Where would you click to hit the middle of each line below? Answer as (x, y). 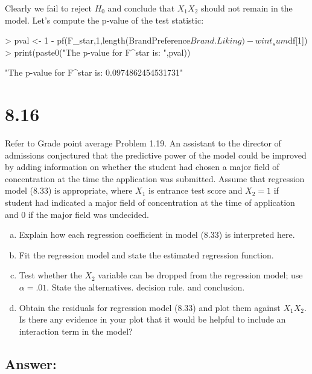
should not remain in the (247, 8)
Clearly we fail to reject (48, 8)
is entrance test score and (195, 190)
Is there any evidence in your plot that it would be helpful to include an (152, 319)
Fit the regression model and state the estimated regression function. (146, 254)
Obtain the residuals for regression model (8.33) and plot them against (150, 307)
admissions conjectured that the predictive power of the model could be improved (156, 155)
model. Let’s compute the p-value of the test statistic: (104, 20)
